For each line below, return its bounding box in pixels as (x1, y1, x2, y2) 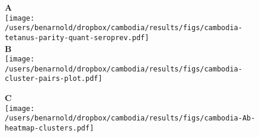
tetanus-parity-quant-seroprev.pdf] (5, 33, 149, 42)
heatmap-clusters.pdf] (5, 124, 94, 133)
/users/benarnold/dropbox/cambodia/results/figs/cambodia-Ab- (5, 114, 255, 123)
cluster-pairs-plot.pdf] (5, 74, 103, 83)
